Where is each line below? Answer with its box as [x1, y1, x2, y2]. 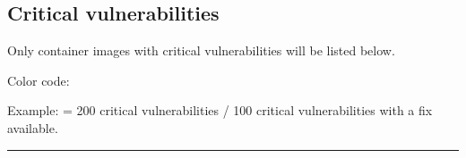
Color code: [7, 71, 70, 89]
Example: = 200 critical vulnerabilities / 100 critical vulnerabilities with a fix [7, 101, 433, 120]
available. [7, 118, 58, 137]
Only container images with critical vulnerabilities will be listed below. [7, 41, 395, 60]
